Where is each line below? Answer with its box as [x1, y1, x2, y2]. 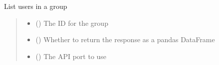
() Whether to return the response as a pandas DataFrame [35, 34, 215, 45]
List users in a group [4, 1, 67, 11]
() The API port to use [35, 51, 107, 61]
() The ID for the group [35, 17, 108, 28]
